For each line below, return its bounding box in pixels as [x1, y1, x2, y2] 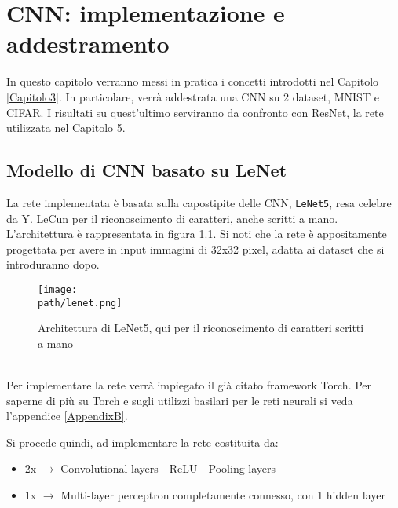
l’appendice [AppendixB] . [6, 407, 128, 424]
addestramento [6, 27, 170, 60]
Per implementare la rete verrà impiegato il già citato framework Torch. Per [6, 377, 372, 393]
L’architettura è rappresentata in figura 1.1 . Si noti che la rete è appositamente [6, 225, 387, 242]
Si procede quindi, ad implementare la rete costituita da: [6, 433, 279, 450]
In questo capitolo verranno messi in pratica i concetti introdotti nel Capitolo [6, 73, 379, 90]
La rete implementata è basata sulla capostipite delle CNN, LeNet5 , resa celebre [6, 194, 392, 210]
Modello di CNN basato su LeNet [6, 158, 287, 182]
